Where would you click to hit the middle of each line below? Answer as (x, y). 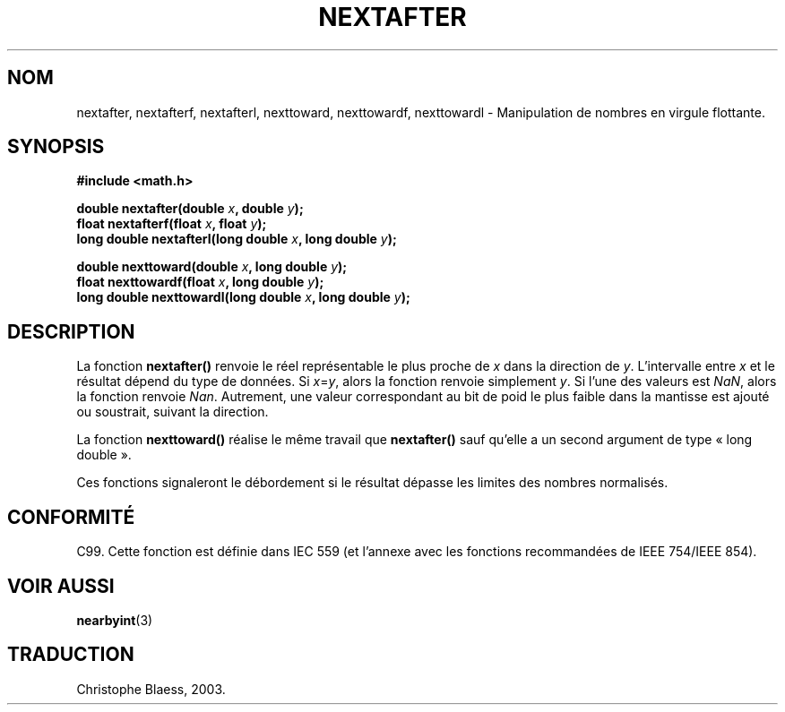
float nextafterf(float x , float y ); (172, 224)
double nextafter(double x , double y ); (190, 209)
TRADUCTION (71, 655)
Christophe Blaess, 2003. (151, 689)
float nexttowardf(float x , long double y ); (200, 282)
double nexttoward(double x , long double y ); (212, 267)
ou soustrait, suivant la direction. (173, 412)
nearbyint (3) (115, 620)
